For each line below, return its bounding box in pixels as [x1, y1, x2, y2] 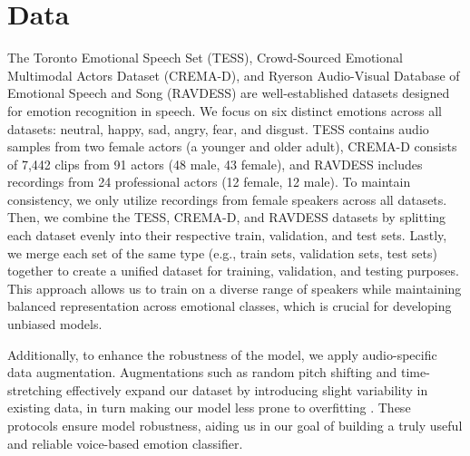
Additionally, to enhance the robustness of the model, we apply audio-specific [7, 344, 437, 364]
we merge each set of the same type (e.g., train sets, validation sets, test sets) [7, 243, 437, 262]
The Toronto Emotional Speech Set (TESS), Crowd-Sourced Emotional [7, 48, 403, 67]
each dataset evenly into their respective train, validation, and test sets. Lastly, [7, 226, 447, 245]
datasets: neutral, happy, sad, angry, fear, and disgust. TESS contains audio [7, 119, 429, 138]
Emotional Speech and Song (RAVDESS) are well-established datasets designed [7, 83, 450, 102]
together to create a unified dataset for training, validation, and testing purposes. [7, 261, 459, 280]
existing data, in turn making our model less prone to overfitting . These [7, 398, 411, 417]
